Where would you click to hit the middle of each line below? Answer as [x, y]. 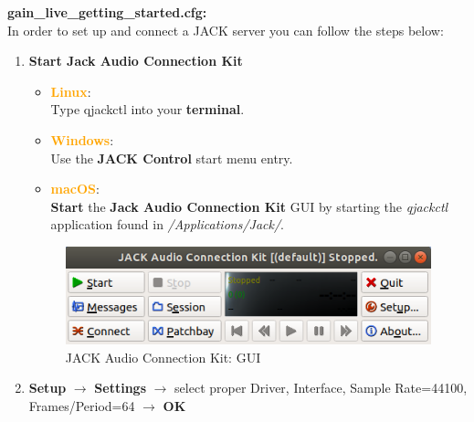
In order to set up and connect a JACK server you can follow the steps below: [226, 30]
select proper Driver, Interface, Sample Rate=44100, [321, 388]
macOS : [75, 189]
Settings [121, 388]
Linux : [71, 91]
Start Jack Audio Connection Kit [136, 61]
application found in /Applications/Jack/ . [167, 224]
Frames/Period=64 [82, 406]
